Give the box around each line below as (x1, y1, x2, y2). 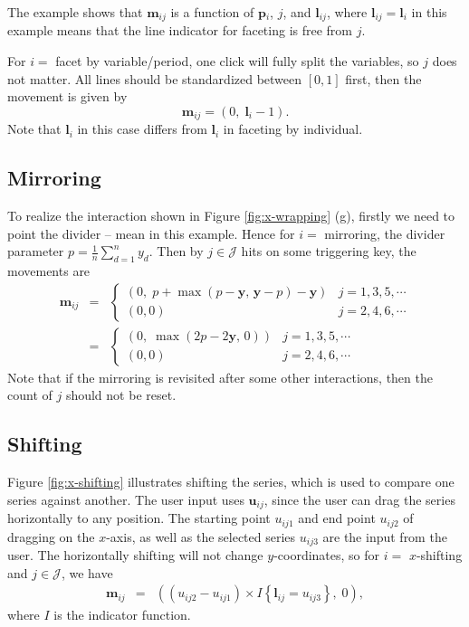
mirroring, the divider (324, 223, 445, 242)
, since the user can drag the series (263, 489, 455, 508)
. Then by (148, 242, 204, 261)
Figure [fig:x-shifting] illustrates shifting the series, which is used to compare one (7, 472, 455, 491)
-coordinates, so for (273, 546, 380, 565)
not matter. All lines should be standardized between (7, 69, 302, 88)
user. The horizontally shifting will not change (7, 546, 263, 565)
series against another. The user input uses (7, 489, 244, 508)
